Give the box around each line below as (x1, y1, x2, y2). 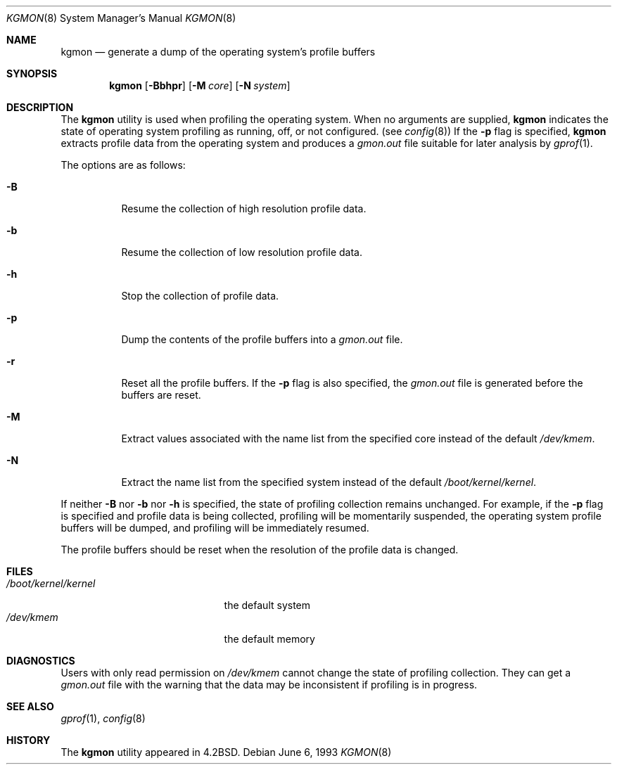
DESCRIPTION (6, 101, 74, 113)
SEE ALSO (6, 700, 54, 712)
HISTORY (6, 734, 51, 746)
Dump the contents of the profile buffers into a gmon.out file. (121, 333, 403, 345)
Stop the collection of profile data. (121, 290, 279, 302)
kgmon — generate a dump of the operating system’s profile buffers (61, 46, 376, 58)
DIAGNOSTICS (6, 655, 75, 667)
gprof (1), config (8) (61, 712, 146, 724)
